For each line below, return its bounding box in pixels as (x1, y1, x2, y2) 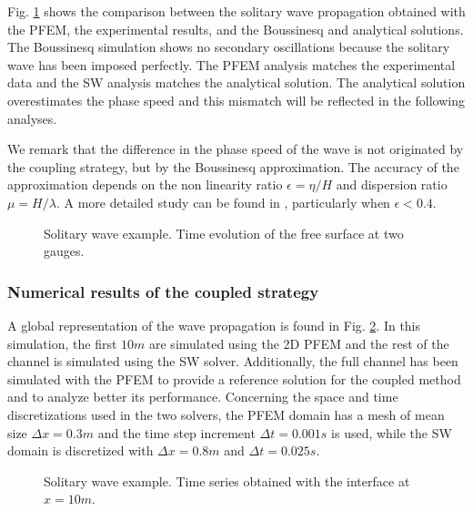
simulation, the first (7, 333, 117, 353)
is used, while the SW (331, 423, 452, 442)
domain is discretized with (7, 441, 154, 460)
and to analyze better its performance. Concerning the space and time (7, 387, 398, 406)
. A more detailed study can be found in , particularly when (55, 192, 390, 211)
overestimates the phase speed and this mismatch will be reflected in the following (7, 90, 465, 109)
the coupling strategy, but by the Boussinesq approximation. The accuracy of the (7, 157, 459, 176)
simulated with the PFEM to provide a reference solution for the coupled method (7, 369, 461, 388)
